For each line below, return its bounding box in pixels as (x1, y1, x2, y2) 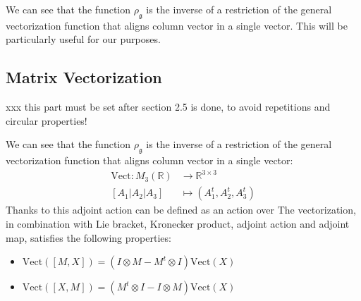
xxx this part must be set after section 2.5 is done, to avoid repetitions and (6, 99, 331, 114)
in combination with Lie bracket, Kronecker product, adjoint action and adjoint (6, 216, 350, 231)
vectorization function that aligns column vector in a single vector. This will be (6, 18, 348, 32)
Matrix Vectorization (6, 66, 162, 88)
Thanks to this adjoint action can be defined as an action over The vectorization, (6, 202, 356, 217)
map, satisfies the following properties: (6, 230, 171, 245)
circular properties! (6, 113, 87, 128)
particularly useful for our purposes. (6, 32, 161, 47)
